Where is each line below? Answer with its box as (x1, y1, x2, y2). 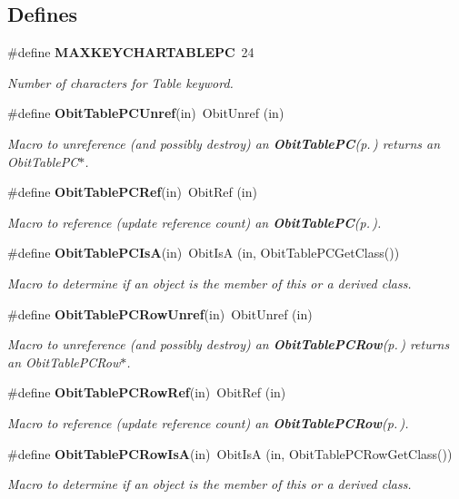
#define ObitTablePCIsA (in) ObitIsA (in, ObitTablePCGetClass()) (7, 243, 400, 262)
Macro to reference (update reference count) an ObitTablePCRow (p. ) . (7, 413, 409, 432)
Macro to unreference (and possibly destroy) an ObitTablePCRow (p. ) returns (7, 335, 450, 354)
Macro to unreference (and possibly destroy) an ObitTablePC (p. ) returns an (7, 133, 441, 152)
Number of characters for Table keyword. (7, 73, 234, 92)
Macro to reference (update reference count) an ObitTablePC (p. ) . (7, 212, 382, 231)
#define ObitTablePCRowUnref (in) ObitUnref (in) (7, 304, 313, 323)
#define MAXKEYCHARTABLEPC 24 (7, 43, 254, 62)
